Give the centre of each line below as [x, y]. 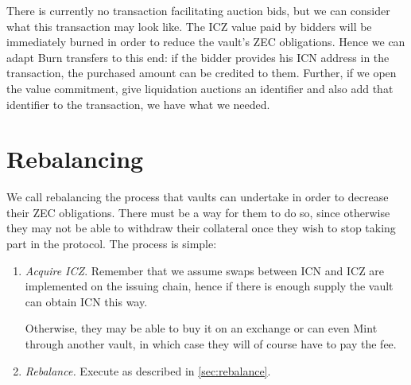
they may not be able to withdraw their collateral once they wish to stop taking [201, 228]
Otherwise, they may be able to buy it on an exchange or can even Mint [201, 328]
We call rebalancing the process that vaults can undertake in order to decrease [198, 197]
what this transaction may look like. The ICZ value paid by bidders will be [189, 26]
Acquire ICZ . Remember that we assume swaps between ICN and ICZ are [205, 270]
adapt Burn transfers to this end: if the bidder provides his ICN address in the [198, 57]
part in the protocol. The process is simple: [112, 244]
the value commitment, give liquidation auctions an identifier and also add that [200, 88]
